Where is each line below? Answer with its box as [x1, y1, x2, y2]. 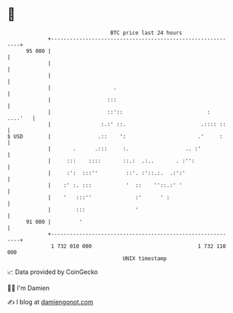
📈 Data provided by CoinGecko [7, 268, 98, 276]
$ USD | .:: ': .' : [7, 132, 223, 140]
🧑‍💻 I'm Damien [7, 284, 50, 292]
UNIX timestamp [122, 254, 167, 262]
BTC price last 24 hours [110, 29, 183, 36]
